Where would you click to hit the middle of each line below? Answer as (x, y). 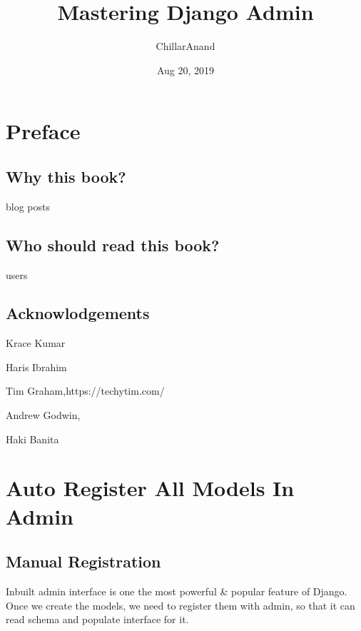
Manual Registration (83, 561)
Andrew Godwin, (43, 415)
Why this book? (66, 176)
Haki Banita (32, 439)
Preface (43, 131)
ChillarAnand (185, 46)
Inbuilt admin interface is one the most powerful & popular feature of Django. (177, 591)
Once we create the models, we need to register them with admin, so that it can (180, 605)
